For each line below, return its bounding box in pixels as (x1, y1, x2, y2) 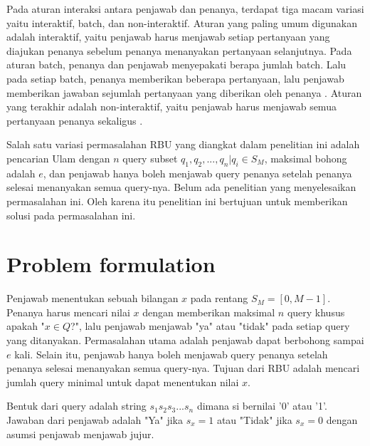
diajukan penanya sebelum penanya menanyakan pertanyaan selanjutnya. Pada (6, 43, 352, 58)
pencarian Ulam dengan (6, 150, 110, 165)
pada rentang (190, 291, 248, 306)
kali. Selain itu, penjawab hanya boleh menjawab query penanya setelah (14, 346, 328, 361)
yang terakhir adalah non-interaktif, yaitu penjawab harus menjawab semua (6, 99, 337, 114)
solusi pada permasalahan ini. (6, 207, 136, 222)
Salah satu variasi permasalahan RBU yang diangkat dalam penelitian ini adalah (6, 137, 360, 152)
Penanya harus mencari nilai (6, 304, 130, 319)
